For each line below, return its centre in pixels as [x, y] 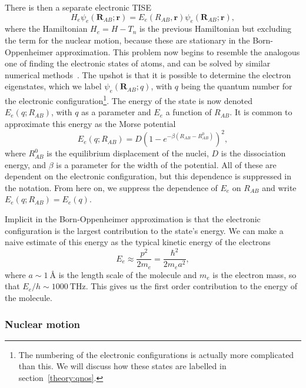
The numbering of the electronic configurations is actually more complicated [156, 354]
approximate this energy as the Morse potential [90, 123]
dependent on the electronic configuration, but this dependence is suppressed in [148, 176]
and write [279, 187]
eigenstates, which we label [53, 86]
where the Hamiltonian [46, 29]
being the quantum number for [237, 86]
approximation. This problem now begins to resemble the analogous [178, 51]
